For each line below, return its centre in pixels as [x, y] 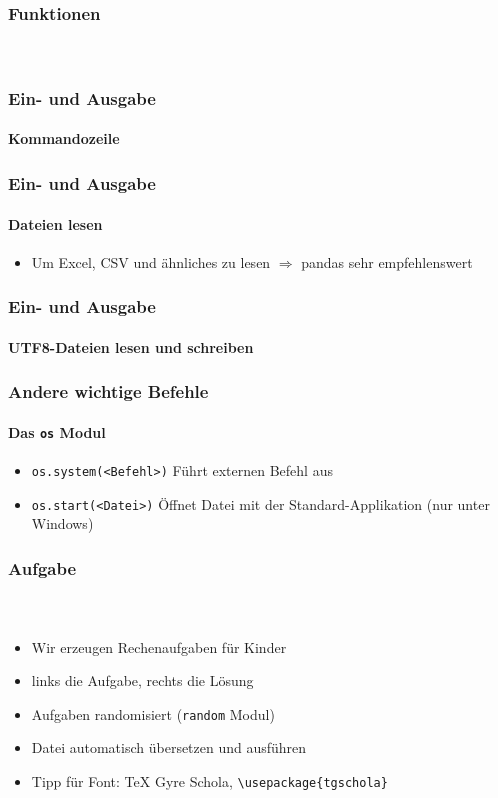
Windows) [62, 523]
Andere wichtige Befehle [108, 391]
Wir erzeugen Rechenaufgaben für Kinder [159, 646]
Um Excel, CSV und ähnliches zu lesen [151, 261]
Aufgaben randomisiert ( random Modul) [153, 713]
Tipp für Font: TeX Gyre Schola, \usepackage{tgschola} [209, 781]
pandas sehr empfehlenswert [387, 261]
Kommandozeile [64, 138]
